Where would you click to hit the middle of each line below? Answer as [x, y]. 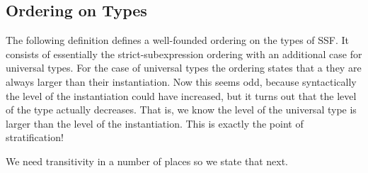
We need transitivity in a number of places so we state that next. [147, 161]
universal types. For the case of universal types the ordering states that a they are [184, 68]
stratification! [35, 137]
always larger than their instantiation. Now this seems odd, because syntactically [181, 81]
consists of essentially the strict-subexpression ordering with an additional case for [184, 54]
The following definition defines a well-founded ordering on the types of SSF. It [178, 40]
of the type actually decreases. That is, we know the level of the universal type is [181, 110]
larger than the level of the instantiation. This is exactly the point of [155, 123]
